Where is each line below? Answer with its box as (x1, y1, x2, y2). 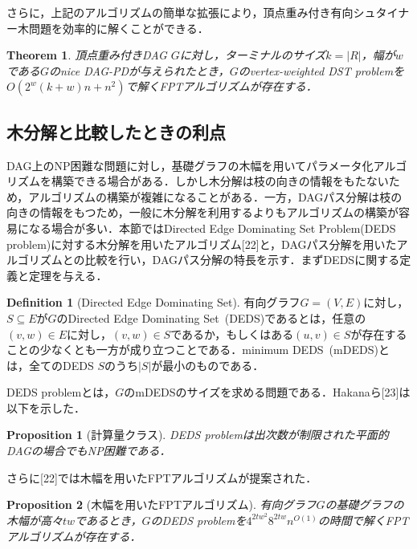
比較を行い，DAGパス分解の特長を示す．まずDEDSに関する (84, 251, 400, 268)
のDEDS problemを (150, 511, 247, 528)
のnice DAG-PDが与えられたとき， (48, 62, 230, 79)
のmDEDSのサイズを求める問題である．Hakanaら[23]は (124, 384, 411, 401)
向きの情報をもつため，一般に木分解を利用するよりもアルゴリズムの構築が (6, 204, 399, 221)
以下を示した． (6, 399, 85, 416)
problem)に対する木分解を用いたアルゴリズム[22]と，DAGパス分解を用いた (6, 235, 397, 252)
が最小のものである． (151, 356, 264, 373)
